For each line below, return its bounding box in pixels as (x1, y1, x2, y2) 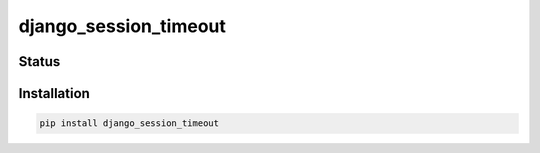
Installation (18, 85, 90, 102)
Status (18, 53, 61, 70)
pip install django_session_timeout (39, 118, 220, 129)
